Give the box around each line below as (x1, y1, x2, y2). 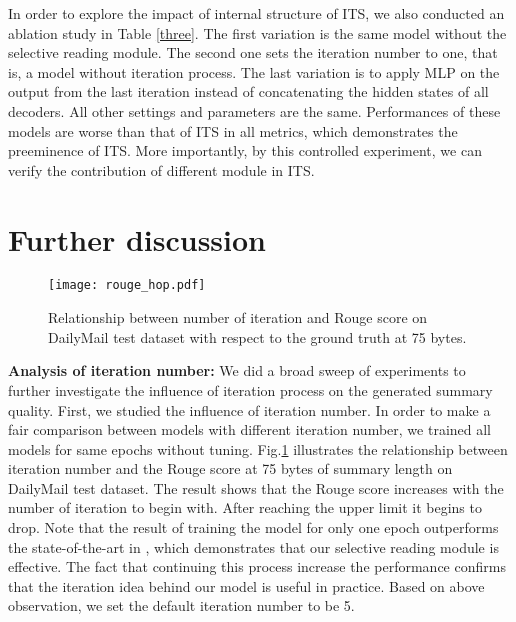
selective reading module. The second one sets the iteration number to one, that (8, 42, 498, 63)
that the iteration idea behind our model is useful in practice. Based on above (8, 575, 485, 596)
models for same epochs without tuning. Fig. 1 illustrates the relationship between (8, 438, 508, 459)
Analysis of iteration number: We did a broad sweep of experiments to (8, 360, 466, 381)
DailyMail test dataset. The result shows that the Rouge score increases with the (8, 477, 504, 498)
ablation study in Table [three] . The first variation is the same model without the (8, 22, 507, 43)
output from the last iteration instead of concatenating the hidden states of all (8, 81, 489, 102)
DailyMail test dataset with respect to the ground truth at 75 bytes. (48, 326, 467, 347)
